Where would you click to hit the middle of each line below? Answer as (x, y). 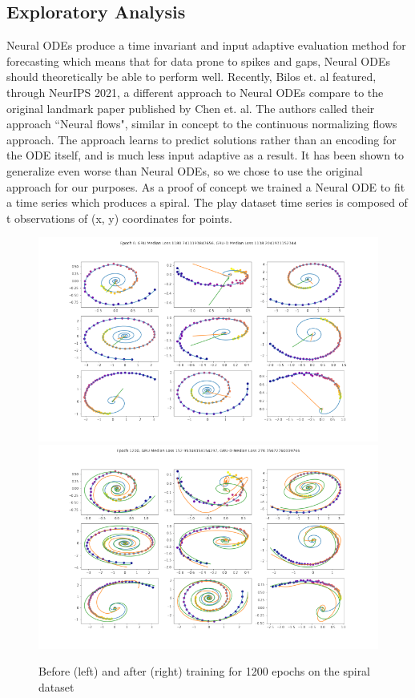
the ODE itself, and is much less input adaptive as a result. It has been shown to (205, 155)
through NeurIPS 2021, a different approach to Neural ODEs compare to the (195, 92)
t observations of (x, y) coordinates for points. (120, 218)
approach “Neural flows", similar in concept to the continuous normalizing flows (202, 124)
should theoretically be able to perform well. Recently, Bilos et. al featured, (191, 77)
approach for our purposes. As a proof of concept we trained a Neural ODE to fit (206, 186)
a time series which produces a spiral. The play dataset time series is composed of (207, 202)
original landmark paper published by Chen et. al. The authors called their (191, 108)
